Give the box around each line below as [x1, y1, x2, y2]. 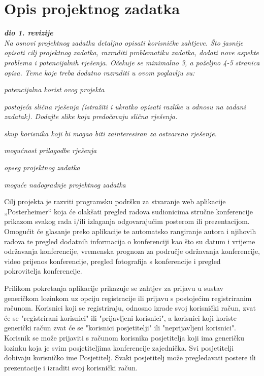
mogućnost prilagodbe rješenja [4, 145, 97, 156]
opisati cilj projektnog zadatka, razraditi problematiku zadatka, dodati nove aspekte [4, 47, 259, 58]
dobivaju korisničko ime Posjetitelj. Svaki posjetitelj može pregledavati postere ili [4, 352, 256, 363]
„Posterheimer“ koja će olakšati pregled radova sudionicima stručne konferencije [4, 206, 253, 216]
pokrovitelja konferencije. [4, 266, 82, 276]
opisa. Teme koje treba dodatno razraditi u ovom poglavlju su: [4, 67, 195, 78]
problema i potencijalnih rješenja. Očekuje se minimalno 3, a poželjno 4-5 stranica [4, 57, 260, 67]
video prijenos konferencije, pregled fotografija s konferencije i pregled [4, 255, 221, 266]
